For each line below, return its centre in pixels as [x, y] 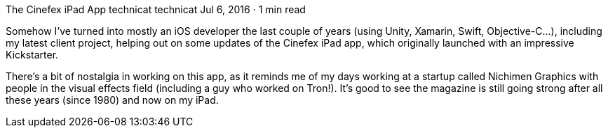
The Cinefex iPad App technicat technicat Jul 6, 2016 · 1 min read [156, 9]
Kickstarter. [32, 55]
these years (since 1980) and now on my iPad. [112, 100]
